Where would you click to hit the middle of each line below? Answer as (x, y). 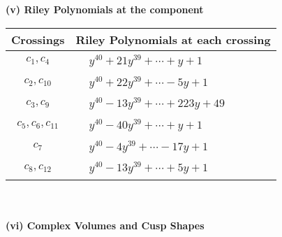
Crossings (38, 39)
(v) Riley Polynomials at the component (105, 9)
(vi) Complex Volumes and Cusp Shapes (105, 225)
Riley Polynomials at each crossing (173, 39)
